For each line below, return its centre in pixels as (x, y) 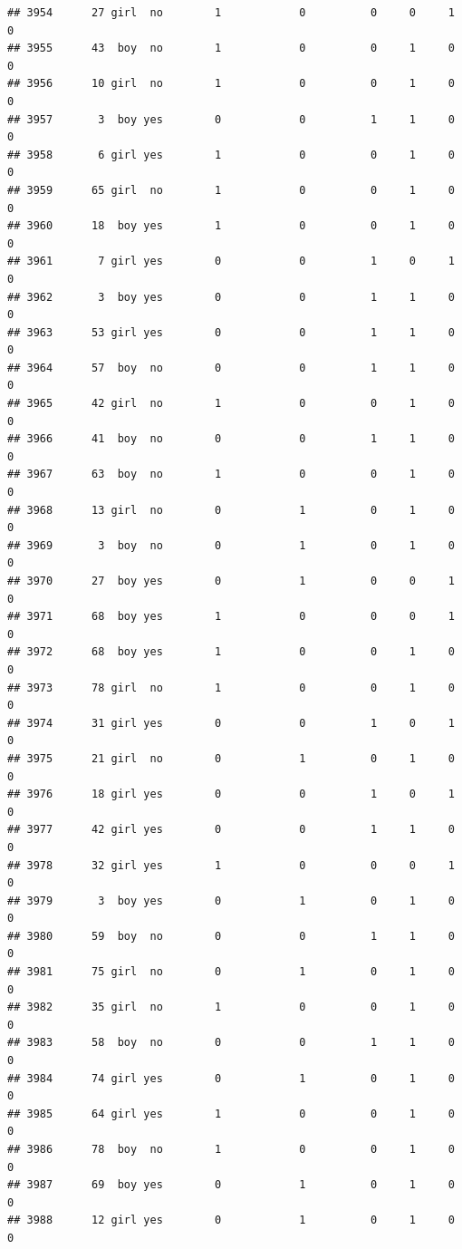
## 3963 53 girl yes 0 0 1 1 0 (231, 332)
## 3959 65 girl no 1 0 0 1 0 (231, 190)
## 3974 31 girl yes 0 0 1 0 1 (231, 723)
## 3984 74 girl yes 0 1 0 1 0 (231, 1078)
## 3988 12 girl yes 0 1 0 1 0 (231, 1220)
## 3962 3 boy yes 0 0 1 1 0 (231, 297)
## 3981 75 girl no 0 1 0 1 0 (231, 972)
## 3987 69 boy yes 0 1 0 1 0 (231, 1185)
